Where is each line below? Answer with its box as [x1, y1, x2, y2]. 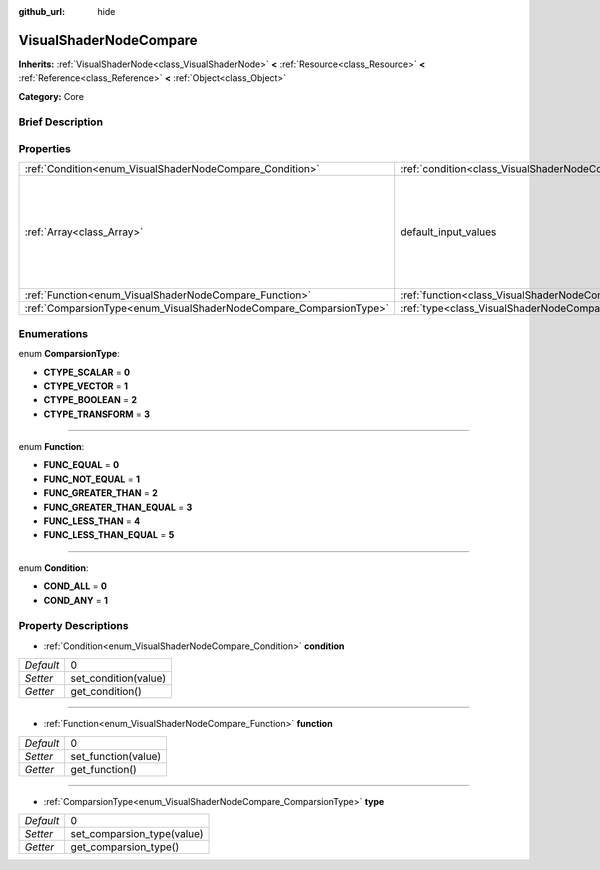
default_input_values [400, 225, 497, 239]
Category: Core [18, 90, 85, 102]
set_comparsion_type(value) [70, 826, 204, 840]
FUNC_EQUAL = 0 [43, 459, 120, 471]
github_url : [18, 6, 65, 17]
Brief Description [18, 115, 104, 129]
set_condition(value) [70, 671, 167, 685]
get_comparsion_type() [70, 840, 180, 854]
